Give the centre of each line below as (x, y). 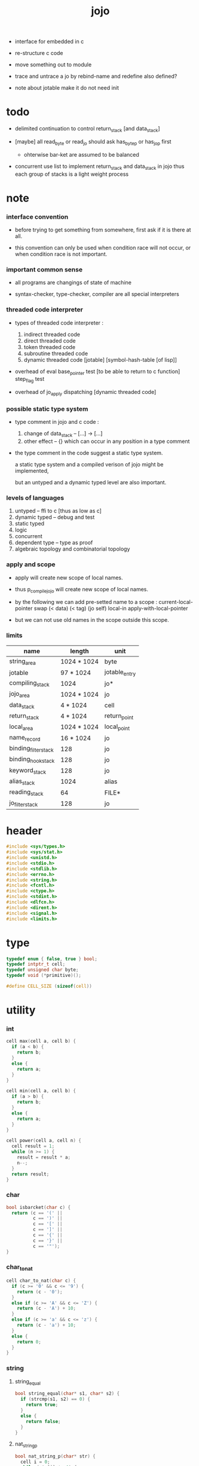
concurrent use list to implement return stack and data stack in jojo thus (99, 167)
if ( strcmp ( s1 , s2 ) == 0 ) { (56, 1399)
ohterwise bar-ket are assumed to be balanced (81, 154)
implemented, (32, 471)
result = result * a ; (44, 1157)
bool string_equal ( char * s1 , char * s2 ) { (67, 1394)
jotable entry (120, 673)
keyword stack (28, 771)
